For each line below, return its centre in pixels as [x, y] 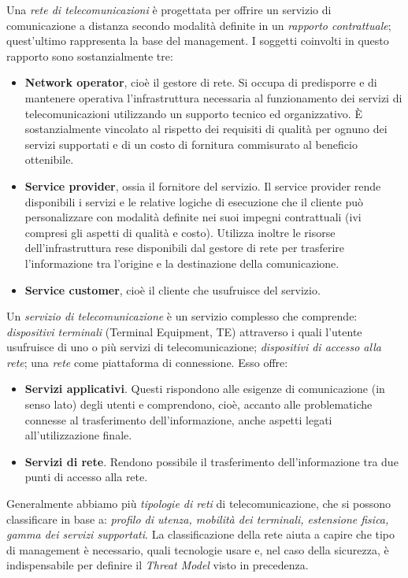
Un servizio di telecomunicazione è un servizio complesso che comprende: [182, 316]
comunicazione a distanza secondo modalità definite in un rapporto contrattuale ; [199, 25]
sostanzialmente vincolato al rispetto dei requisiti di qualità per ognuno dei [206, 129]
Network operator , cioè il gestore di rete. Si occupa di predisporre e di [201, 82]
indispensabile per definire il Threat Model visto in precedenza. [158, 565]
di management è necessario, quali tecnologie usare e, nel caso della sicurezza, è [198, 549]
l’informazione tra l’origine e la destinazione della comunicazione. [182, 263]
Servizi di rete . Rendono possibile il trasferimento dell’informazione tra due [211, 461]
